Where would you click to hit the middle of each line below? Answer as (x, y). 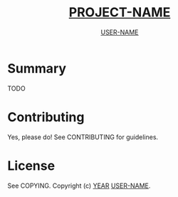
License (31, 166)
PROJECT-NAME (120, 12)
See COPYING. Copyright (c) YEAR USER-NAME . (79, 186)
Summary (37, 68)
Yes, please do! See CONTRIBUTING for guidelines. (83, 137)
